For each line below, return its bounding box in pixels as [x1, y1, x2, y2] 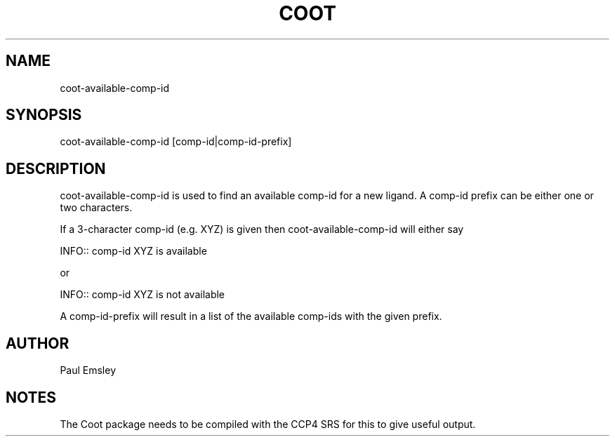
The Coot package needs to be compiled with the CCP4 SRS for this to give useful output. [60, 417, 476, 430]
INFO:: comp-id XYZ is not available [60, 288, 225, 301]
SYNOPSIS [6, 106, 82, 124]
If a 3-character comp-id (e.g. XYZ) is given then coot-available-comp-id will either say [60, 223, 464, 236]
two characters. [60, 201, 133, 214]
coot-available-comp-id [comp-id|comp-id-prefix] [60, 135, 292, 148]
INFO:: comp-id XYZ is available [60, 245, 207, 257]
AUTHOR [6, 334, 70, 352]
